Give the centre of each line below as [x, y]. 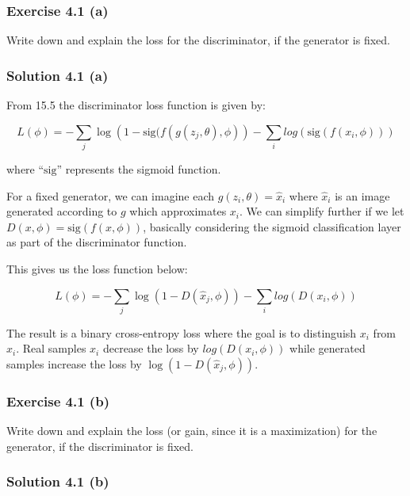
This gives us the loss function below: [97, 268]
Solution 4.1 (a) [57, 75]
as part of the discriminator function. [97, 242]
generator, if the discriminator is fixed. [100, 446]
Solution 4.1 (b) [58, 481]
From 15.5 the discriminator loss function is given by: [136, 105]
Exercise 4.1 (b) [58, 401]
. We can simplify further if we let [322, 211]
